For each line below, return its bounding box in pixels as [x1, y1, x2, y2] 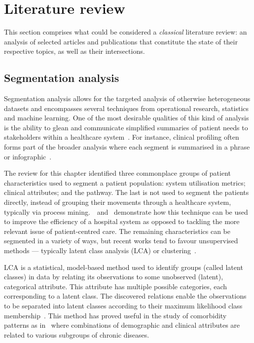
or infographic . [4, 151, 52, 161]
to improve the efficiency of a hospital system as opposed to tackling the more [4, 216, 240, 227]
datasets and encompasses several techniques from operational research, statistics [4, 103, 249, 113]
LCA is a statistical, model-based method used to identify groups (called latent [4, 262, 243, 272]
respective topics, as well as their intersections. [4, 46, 145, 56]
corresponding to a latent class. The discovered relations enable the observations [4, 291, 247, 301]
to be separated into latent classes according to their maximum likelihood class [4, 300, 243, 310]
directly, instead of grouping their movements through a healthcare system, [4, 197, 231, 207]
